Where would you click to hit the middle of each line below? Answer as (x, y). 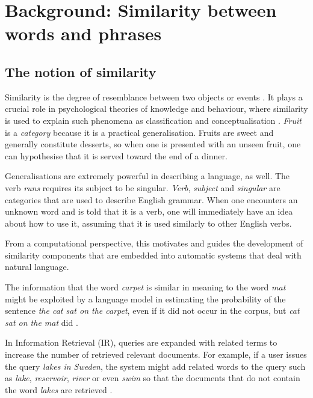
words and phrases (83, 33)
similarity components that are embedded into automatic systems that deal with (153, 255)
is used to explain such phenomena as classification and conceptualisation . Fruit (153, 120)
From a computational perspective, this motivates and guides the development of (154, 243)
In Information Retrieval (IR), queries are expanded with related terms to (141, 342)
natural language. (37, 267)
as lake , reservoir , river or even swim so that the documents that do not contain (153, 378)
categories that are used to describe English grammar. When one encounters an (151, 199)
